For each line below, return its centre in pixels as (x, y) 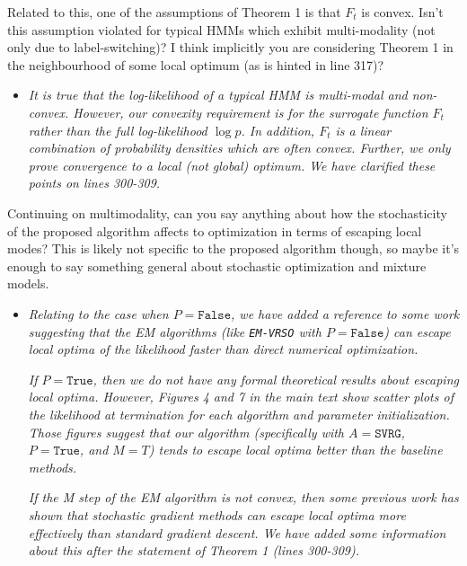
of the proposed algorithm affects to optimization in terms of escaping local (215, 230)
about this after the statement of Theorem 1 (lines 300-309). (194, 550)
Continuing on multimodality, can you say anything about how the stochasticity (227, 212)
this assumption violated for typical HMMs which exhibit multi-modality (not (221, 29)
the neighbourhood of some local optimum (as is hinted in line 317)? (196, 64)
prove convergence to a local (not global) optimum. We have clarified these (232, 165)
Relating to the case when (98, 313)
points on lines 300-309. (94, 183)
